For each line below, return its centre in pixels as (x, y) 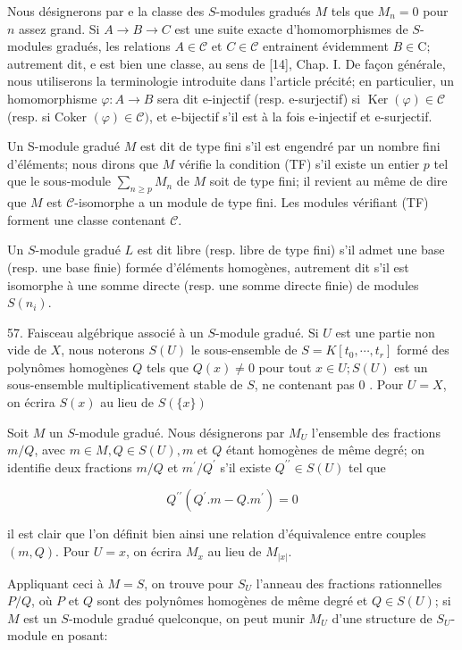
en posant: (80, 635)
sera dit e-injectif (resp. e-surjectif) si (259, 98)
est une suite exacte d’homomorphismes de (291, 28)
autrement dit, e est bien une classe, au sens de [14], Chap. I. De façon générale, (227, 63)
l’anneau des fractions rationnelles (349, 583)
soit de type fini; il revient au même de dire (328, 181)
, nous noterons (103, 350)
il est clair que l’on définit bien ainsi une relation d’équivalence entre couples (217, 533)
